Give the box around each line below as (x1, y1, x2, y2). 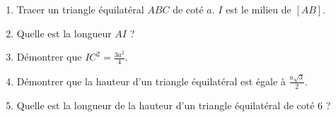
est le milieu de (226, 2, 291, 16)
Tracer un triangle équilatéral (16, 2, 144, 16)
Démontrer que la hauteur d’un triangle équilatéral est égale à (16, 73, 286, 88)
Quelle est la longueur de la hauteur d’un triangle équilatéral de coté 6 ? (16, 97, 331, 112)
